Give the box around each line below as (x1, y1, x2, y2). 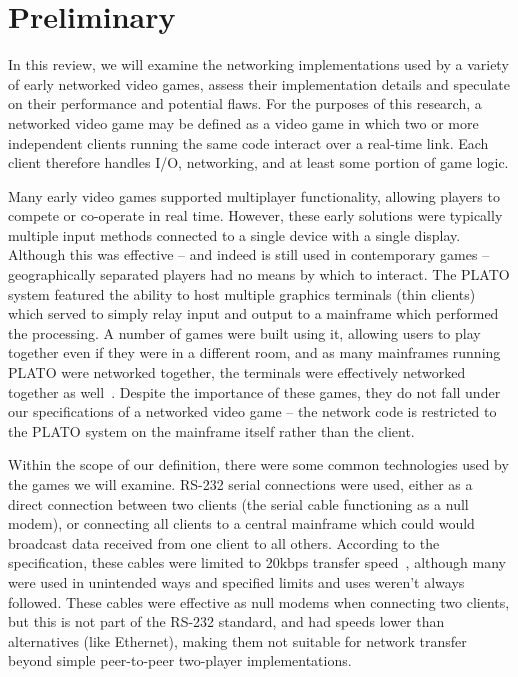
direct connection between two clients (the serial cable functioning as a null (8, 493, 469, 514)
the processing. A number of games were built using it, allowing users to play (8, 322, 481, 343)
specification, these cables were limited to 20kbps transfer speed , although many (8, 552, 506, 573)
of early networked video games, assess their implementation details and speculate (8, 73, 510, 94)
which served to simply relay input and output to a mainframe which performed (8, 303, 499, 324)
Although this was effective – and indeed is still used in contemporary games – (8, 244, 490, 265)
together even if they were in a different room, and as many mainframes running (8, 342, 501, 363)
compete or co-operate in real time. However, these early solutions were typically (8, 205, 503, 226)
